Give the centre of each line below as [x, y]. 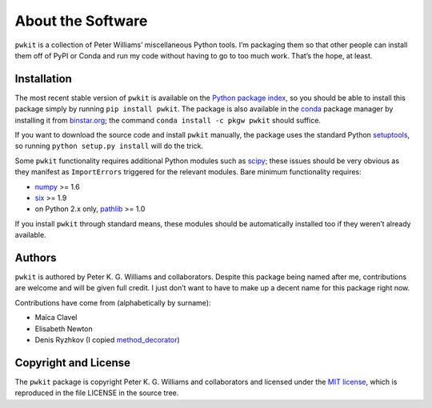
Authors [36, 257]
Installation [43, 79]
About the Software [81, 21]
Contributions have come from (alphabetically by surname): [113, 302]
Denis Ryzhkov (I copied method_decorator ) [107, 340]
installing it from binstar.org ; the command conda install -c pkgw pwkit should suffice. [168, 120]
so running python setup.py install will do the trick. [109, 146]
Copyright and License [73, 363]
